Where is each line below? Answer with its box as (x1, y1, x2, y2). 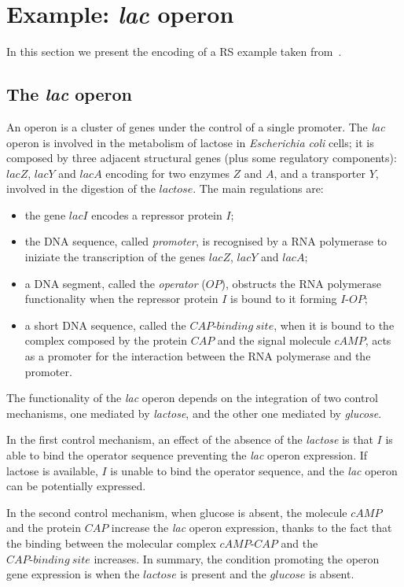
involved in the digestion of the (6, 180, 156, 197)
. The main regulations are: (193, 180, 324, 197)
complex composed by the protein (24, 332, 188, 349)
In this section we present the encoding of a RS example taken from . (6, 43, 342, 60)
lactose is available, (6, 462, 98, 478)
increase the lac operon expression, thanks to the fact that (111, 519, 392, 536)
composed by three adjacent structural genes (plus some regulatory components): (6, 150, 397, 166)
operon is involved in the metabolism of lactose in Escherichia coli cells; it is (6, 134, 374, 150)
